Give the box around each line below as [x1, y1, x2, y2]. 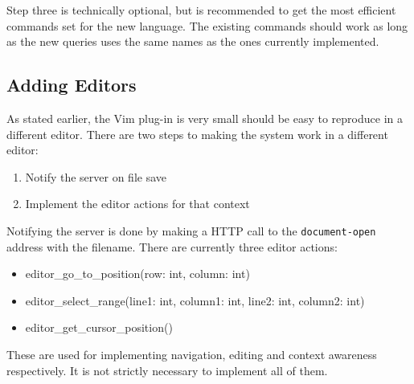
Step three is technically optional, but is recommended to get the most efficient [6, 2, 396, 18]
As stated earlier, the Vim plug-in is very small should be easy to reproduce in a [6, 109, 403, 126]
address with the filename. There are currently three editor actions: [6, 238, 338, 255]
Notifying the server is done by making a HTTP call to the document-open [6, 222, 376, 239]
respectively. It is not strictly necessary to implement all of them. [6, 362, 328, 378]
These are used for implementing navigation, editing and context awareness [6, 345, 377, 362]
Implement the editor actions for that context [25, 195, 250, 212]
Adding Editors [6, 72, 137, 97]
